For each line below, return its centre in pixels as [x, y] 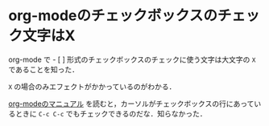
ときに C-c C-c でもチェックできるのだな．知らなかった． [111, 113]
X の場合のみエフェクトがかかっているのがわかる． [92, 86]
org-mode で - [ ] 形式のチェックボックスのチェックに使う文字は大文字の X [132, 59]
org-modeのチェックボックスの [113, 16]
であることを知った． [43, 69]
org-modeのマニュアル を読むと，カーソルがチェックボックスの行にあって [131, 104]
